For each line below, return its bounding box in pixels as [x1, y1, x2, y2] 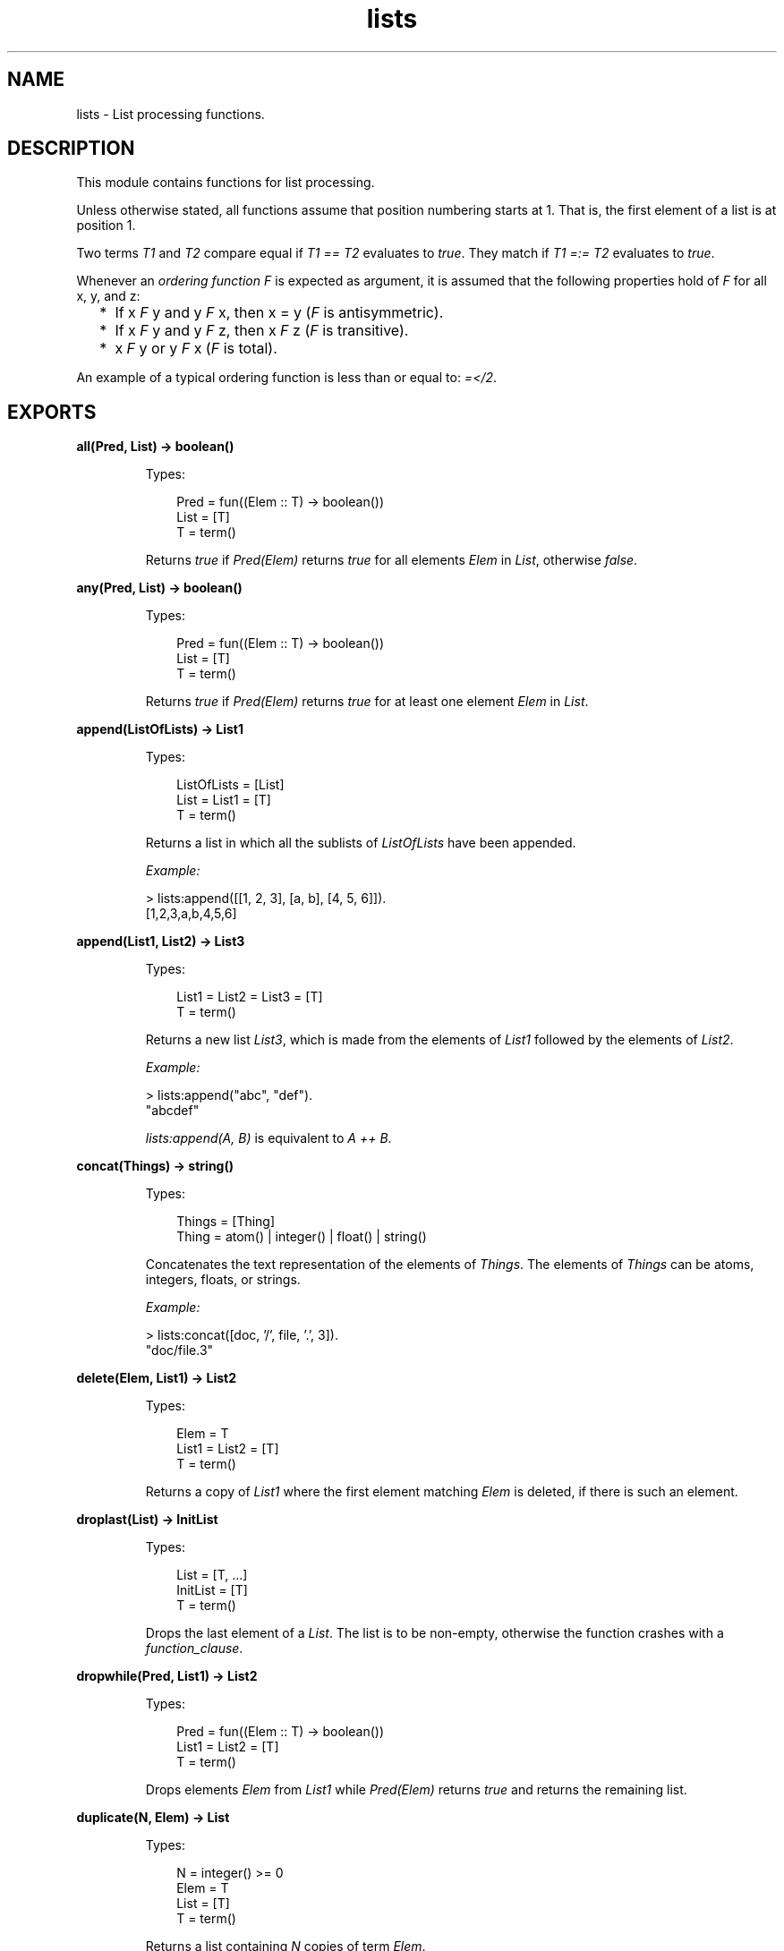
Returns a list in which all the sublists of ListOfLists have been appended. [145, 835, 576, 851]
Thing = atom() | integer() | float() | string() [176, 1229, 427, 1245]
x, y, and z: [76, 288, 141, 304]
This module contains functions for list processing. [76, 175, 375, 191]
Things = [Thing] [176, 1214, 276, 1230]
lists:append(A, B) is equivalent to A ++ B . [145, 1130, 392, 1146]
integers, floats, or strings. [145, 1272, 301, 1288]
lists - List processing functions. [76, 106, 265, 122]
